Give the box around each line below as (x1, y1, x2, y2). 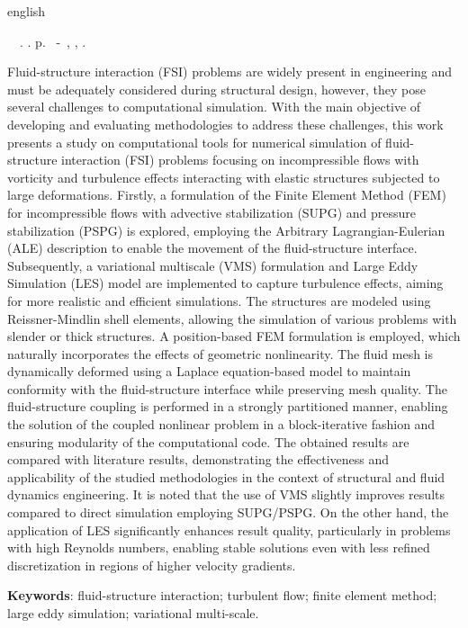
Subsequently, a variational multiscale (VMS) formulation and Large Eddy (7, 256, 418, 274)
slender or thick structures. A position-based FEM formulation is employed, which (7, 327, 461, 345)
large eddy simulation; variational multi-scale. (7, 604, 259, 622)
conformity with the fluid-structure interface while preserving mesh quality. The (7, 379, 447, 398)
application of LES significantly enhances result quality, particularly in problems (7, 520, 451, 539)
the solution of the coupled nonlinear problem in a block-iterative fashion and (7, 415, 436, 434)
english (7, 2, 46, 20)
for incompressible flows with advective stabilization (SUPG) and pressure (7, 202, 416, 221)
